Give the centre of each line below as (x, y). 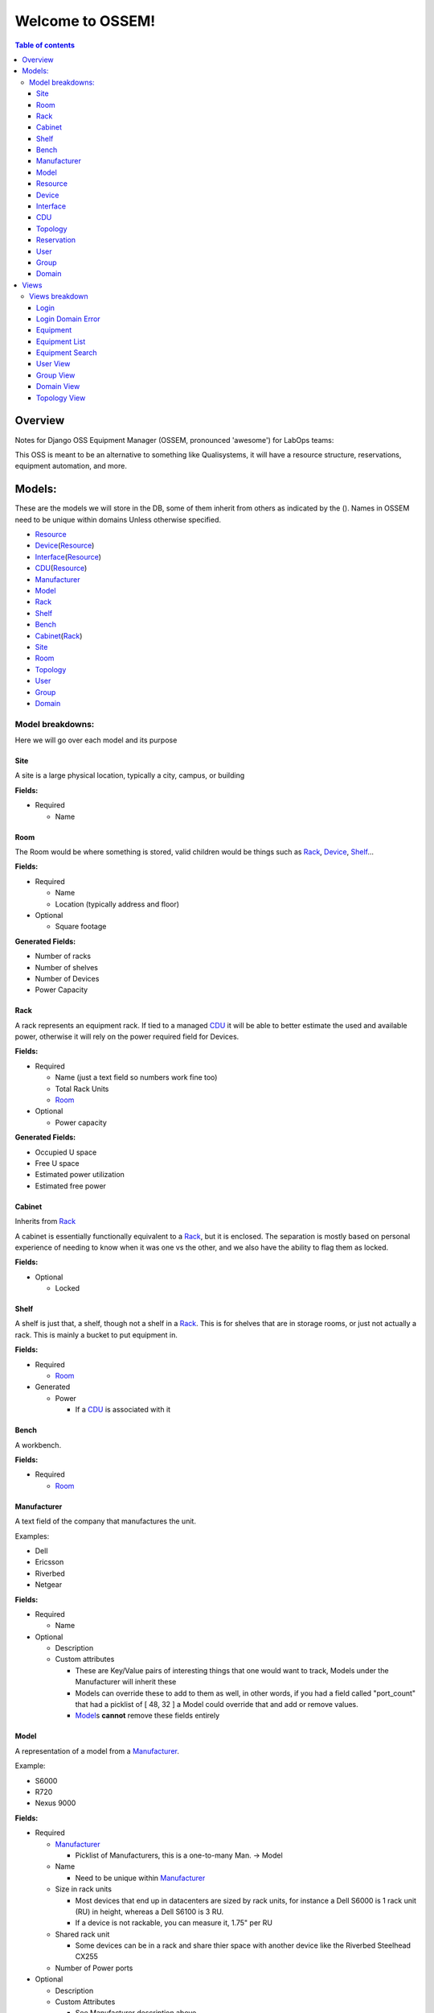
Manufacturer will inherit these (126, 1682)
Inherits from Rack (45, 1221)
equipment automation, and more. (71, 466)
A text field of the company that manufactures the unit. (106, 1521)
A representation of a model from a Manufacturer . (97, 1751)
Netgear (49, 1585)
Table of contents (45, 45)
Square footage (81, 927)
